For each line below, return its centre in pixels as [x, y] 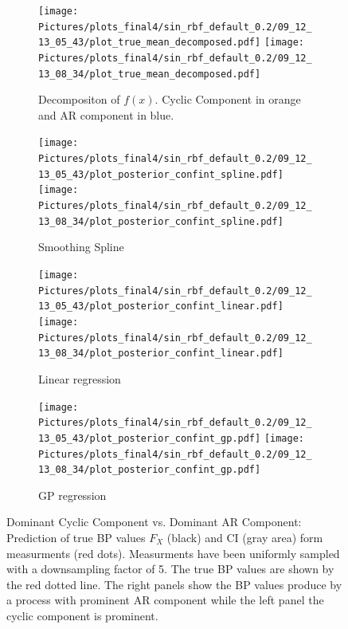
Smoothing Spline [81, 247]
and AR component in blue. [106, 114]
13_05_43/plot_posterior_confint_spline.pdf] [161, 174]
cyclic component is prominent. [82, 615]
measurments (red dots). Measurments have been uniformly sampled [173, 553]
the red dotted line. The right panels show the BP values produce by [174, 584]
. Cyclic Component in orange [228, 99]
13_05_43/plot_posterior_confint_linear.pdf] [161, 307]
